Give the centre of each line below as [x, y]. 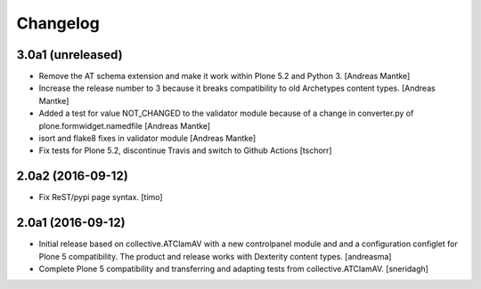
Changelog [58, 23]
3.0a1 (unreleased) [70, 55]
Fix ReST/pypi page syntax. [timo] [101, 197]
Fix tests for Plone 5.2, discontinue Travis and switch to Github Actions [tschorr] [186, 150]
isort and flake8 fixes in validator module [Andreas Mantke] [147, 139]
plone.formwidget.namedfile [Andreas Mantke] [125, 125]
